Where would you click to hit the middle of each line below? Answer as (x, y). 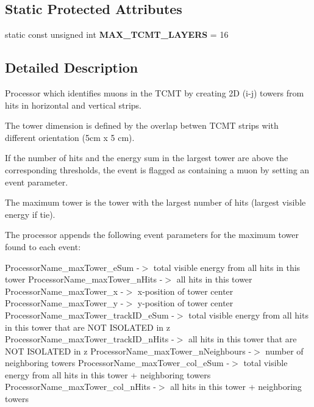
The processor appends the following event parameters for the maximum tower (152, 235)
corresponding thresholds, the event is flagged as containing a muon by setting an (157, 169)
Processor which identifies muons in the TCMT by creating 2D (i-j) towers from (155, 93)
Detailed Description (72, 67)
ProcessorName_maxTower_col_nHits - (80, 387)
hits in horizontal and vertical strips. (73, 105)
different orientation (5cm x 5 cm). (70, 137)
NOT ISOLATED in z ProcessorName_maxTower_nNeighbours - (128, 351)
